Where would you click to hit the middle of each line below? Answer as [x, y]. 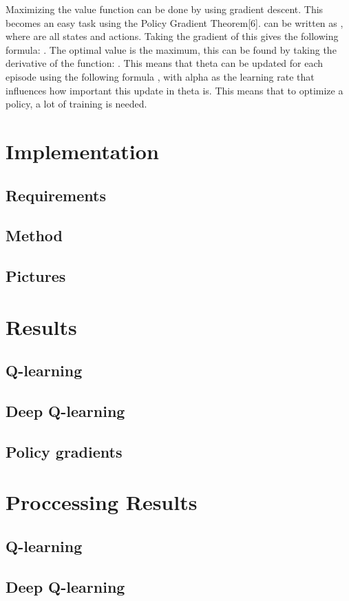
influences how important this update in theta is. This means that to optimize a [174, 90]
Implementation [82, 151]
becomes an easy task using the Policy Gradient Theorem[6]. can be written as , [174, 22]
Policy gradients [64, 451]
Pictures [36, 276]
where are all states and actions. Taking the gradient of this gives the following [172, 36]
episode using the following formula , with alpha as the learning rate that [160, 76]
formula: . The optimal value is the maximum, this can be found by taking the [171, 49]
